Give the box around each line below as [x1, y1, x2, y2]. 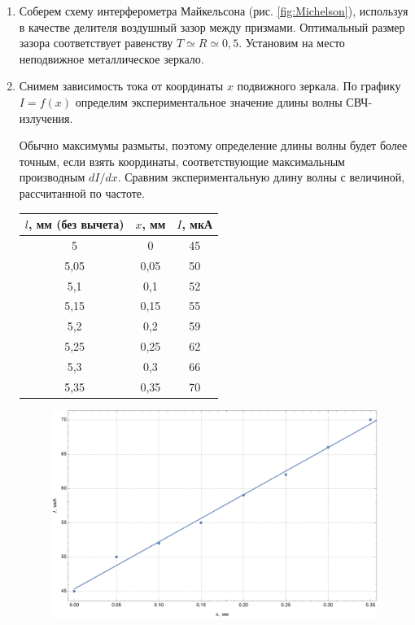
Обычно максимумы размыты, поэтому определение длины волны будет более [19, 137, 408, 154]
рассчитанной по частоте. [19, 184, 145, 201]
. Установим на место [238, 34, 345, 51]
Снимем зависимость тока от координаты [19, 77, 224, 94]
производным [19, 168, 85, 186]
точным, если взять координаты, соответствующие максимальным [19, 152, 345, 169]
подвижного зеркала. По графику [237, 77, 401, 94]
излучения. [19, 109, 73, 126]
